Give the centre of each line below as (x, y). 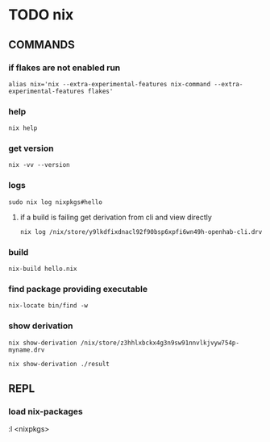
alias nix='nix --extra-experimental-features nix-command (110, 84)
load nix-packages (46, 411)
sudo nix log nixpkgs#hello (56, 202)
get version (31, 148)
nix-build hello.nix (43, 269)
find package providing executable (78, 289)
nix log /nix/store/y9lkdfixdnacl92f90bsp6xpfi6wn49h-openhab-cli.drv (141, 231)
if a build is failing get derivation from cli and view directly (116, 217)
